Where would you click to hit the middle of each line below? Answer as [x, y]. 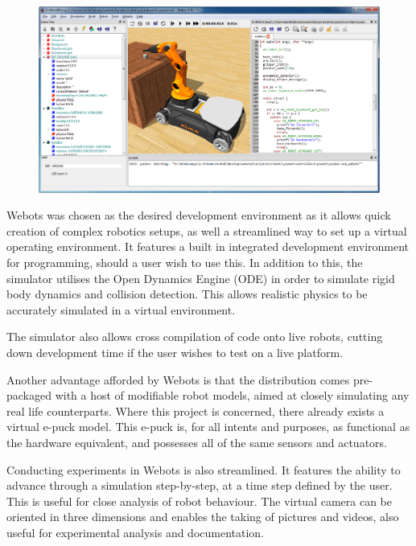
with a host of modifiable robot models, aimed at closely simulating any [232, 395]
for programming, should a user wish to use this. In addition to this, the [185, 263]
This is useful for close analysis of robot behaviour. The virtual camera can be [199, 501]
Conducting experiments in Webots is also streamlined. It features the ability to [204, 469]
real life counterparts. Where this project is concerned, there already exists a [196, 411]
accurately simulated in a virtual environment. [121, 309]
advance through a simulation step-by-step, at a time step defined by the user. [200, 485]
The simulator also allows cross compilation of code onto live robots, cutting [195, 337]
